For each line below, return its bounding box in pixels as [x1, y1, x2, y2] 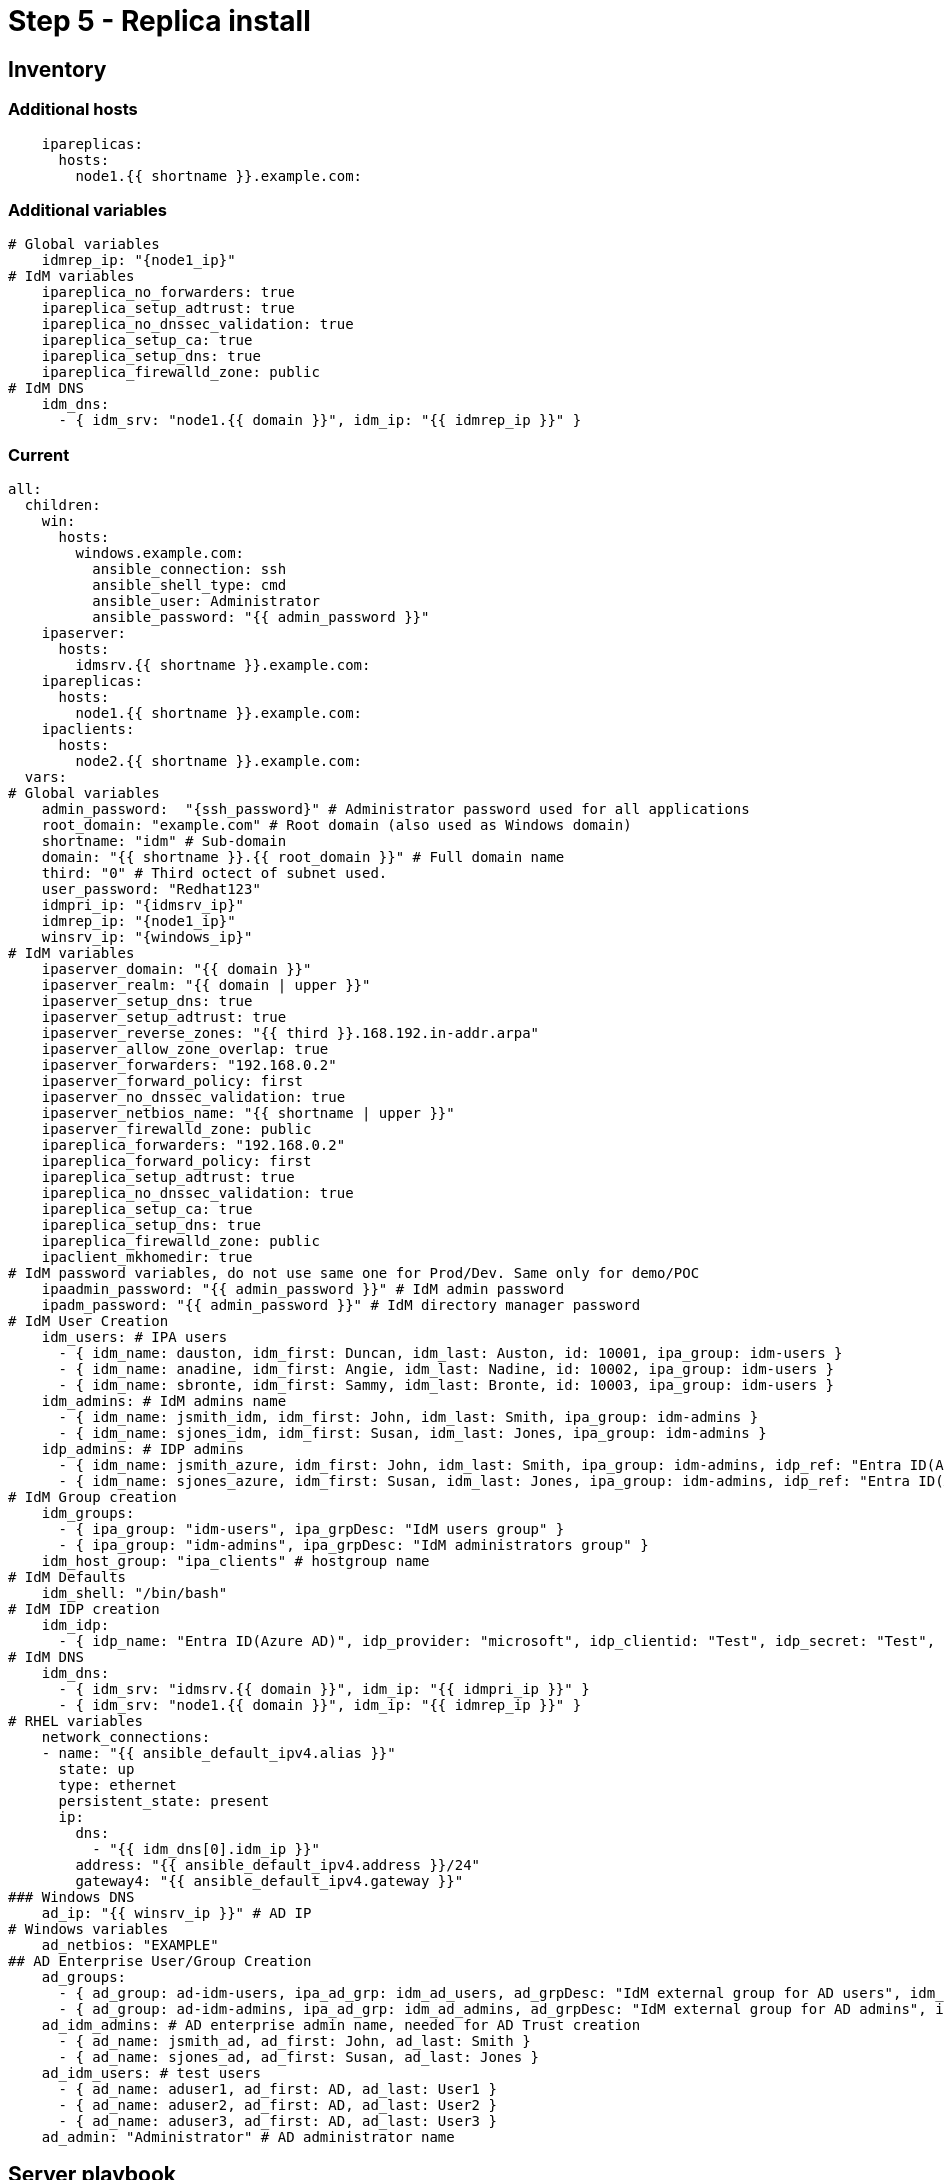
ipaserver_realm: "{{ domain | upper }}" [41, 977, 371, 994]
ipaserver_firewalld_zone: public [41, 1121, 312, 1138]
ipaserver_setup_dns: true [41, 993, 253, 1010]
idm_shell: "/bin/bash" [41, 1585, 228, 1602]
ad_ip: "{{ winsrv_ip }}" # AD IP [41, 1905, 312, 1922]
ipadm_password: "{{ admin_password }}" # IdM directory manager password [41, 1297, 641, 1314]
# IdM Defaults [8, 1569, 127, 1586]
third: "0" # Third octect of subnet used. [41, 865, 388, 882]
